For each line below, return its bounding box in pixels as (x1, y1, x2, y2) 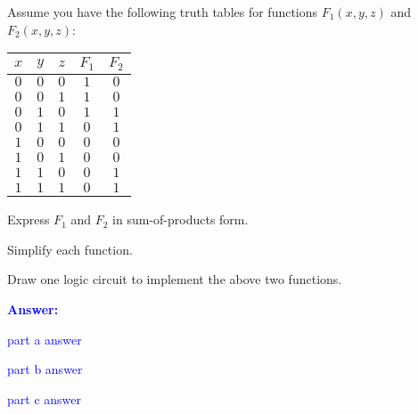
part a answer (7, 329, 82, 348)
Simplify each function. (7, 239, 133, 258)
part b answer (7, 360, 83, 378)
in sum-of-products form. (112, 210, 249, 229)
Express (7, 210, 50, 229)
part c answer (7, 389, 81, 408)
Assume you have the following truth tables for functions (7, 3, 318, 20)
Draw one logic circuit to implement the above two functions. (7, 270, 342, 288)
